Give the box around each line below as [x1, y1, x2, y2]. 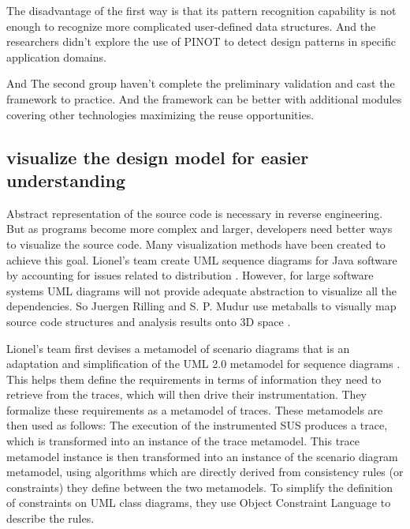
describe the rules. [6, 510, 95, 527]
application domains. [6, 48, 106, 65]
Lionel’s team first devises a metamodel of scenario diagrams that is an [6, 340, 350, 356]
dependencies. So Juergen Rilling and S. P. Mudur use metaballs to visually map [6, 298, 397, 314]
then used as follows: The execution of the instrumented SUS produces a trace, [6, 417, 388, 433]
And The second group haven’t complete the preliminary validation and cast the [6, 75, 395, 92]
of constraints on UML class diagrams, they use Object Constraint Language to [6, 494, 391, 511]
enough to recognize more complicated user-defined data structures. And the [6, 17, 376, 34]
